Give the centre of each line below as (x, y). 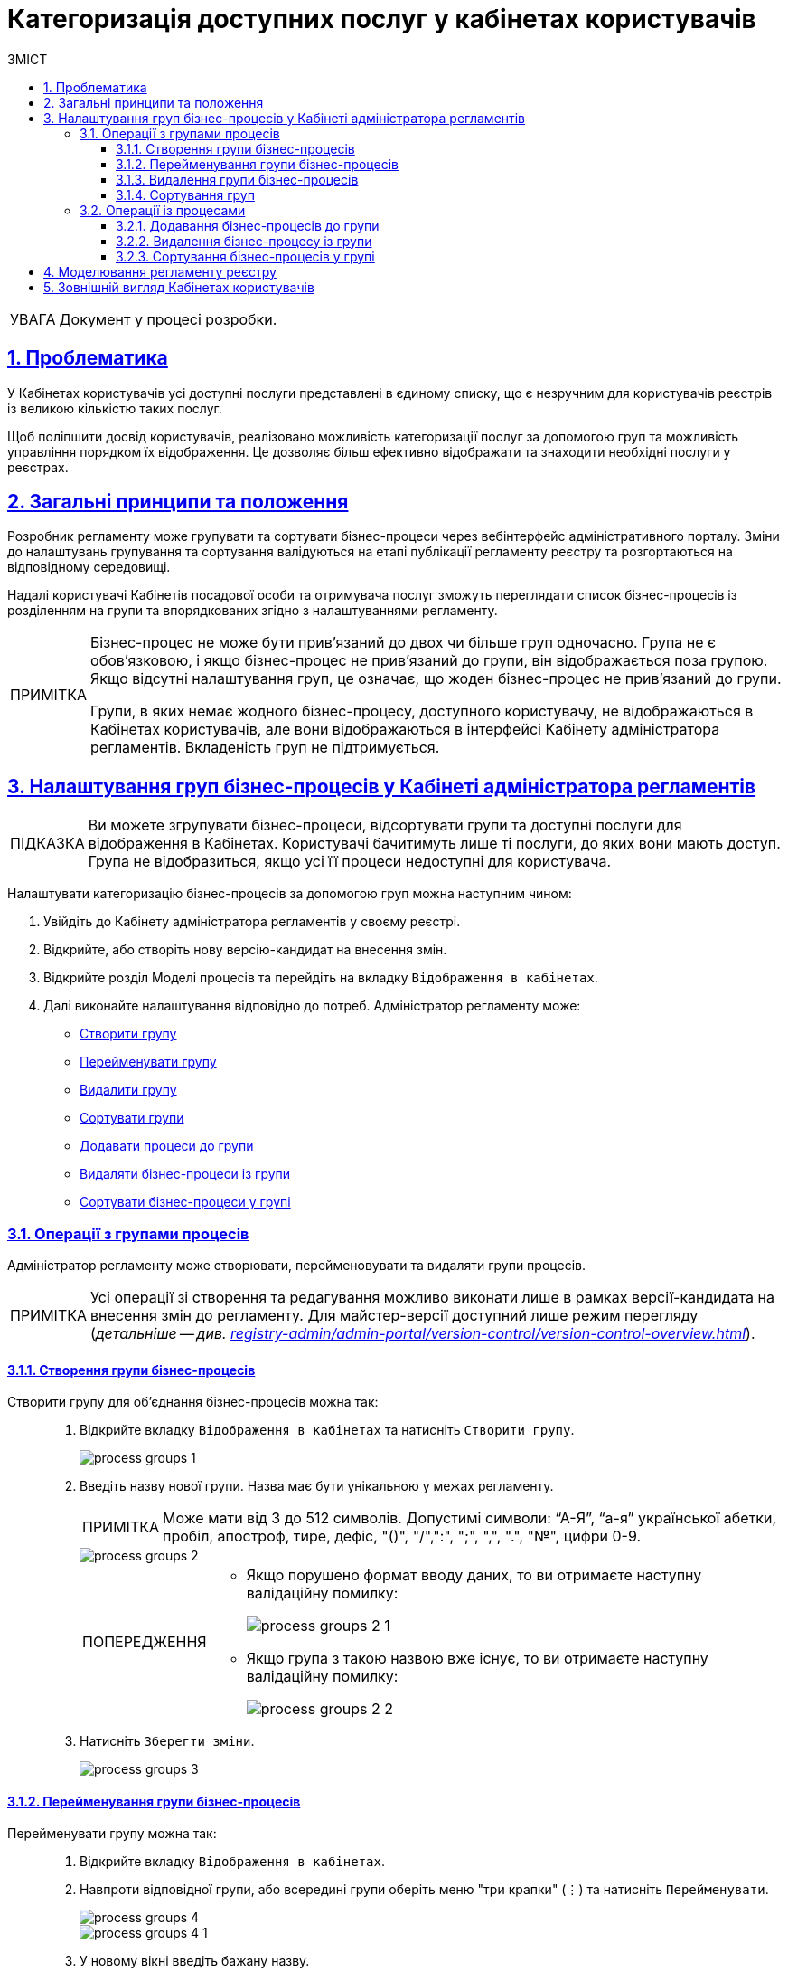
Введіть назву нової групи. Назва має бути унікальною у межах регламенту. (317, 1486)
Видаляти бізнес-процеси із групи (185, 1174)
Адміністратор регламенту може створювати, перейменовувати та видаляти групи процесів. (296, 1266)
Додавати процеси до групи (167, 1146)
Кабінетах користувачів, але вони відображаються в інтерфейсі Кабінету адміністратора (405, 730)
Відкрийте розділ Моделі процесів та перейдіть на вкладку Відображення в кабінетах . (321, 978)
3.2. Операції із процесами (163, 210)
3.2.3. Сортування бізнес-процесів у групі (245, 256)
